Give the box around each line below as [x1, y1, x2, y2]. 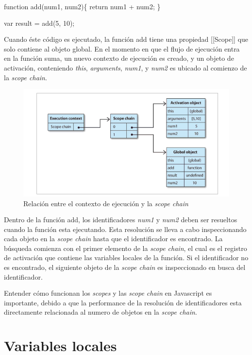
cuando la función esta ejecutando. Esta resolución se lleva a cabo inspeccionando [4, 224, 247, 234]
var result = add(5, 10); [4, 18, 75, 28]
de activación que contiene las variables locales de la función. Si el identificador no [4, 252, 249, 263]
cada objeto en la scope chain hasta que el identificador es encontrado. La [4, 233, 223, 244]
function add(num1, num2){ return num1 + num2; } [4, 1, 161, 11]
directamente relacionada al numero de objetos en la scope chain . [4, 307, 197, 317]
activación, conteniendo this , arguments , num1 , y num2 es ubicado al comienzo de [4, 62, 247, 72]
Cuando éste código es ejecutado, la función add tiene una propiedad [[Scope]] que [4, 34, 249, 44]
